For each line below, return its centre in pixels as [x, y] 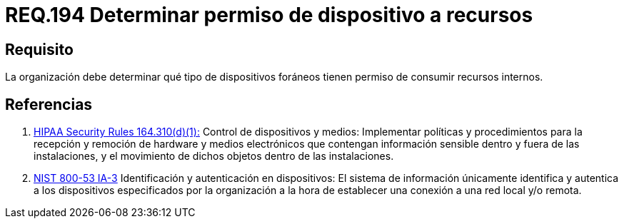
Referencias [49, 104]
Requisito [39, 49]
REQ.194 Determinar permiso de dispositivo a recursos [269, 15]
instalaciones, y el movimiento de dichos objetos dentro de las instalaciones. [214, 156]
